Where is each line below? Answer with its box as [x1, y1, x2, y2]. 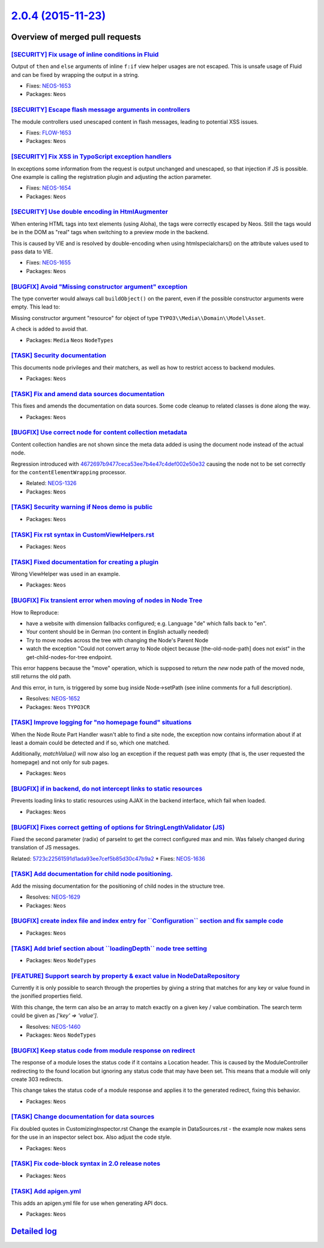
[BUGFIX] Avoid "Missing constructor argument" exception [11, 282, 188, 291]
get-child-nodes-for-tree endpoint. [26, 653, 113, 660]
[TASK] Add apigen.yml [11, 1187, 81, 1195]
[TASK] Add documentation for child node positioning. [11, 870, 173, 878]
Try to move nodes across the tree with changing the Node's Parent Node [26, 636, 209, 644]
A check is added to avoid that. [11, 325, 88, 333]
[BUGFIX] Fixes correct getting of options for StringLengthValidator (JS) [11, 823, 225, 831]
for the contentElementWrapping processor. [11, 468, 127, 475]
